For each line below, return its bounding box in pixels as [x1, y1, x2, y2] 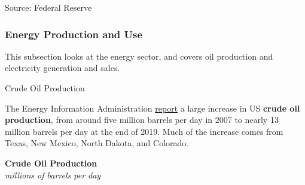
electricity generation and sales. [5, 61, 120, 74]
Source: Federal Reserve [5, 1, 92, 13]
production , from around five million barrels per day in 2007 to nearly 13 [5, 113, 279, 126]
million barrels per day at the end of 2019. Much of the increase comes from [5, 125, 283, 137]
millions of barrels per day [5, 168, 101, 181]
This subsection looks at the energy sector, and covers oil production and [5, 50, 273, 62]
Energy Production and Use [5, 26, 143, 41]
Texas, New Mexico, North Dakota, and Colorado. [5, 137, 189, 149]
